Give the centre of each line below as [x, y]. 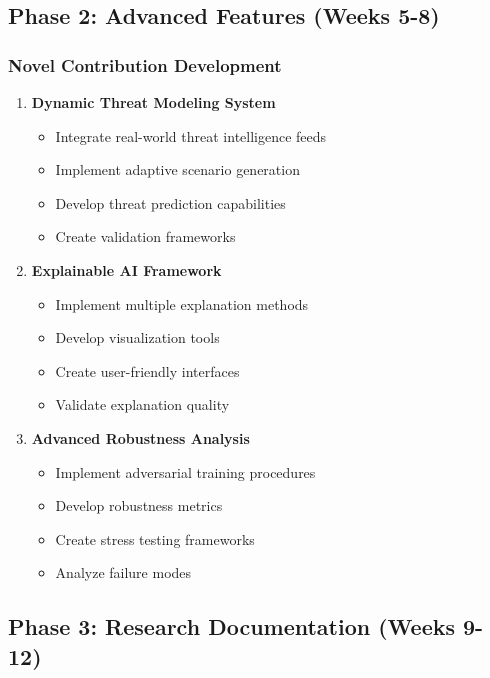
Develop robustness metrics [139, 505]
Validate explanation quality [142, 404]
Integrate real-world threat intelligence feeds [191, 135]
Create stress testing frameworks [155, 538]
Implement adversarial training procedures [185, 471]
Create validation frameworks [145, 236]
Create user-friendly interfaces [147, 370]
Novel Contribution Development [145, 64]
